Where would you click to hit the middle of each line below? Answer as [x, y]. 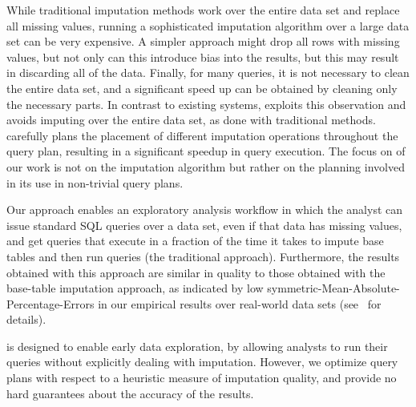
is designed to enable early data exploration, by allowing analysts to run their [197, 346]
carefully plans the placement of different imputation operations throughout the [202, 135]
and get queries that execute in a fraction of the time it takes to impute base [195, 241]
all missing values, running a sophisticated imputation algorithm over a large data [208, 25]
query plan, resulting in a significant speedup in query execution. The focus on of [206, 151]
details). [26, 319]
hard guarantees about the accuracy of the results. [130, 393]
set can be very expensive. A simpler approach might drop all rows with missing [203, 41]
